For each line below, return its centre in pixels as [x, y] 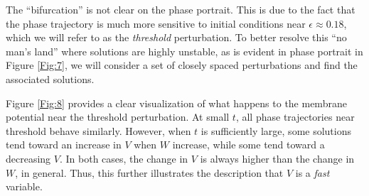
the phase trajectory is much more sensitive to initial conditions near [156, 23]
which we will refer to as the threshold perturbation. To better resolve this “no [176, 37]
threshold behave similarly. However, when [98, 130]
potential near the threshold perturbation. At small [118, 117]
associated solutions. [50, 78]
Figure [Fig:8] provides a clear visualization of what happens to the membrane [176, 103]
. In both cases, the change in [124, 158]
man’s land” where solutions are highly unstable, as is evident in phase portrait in [184, 51]
